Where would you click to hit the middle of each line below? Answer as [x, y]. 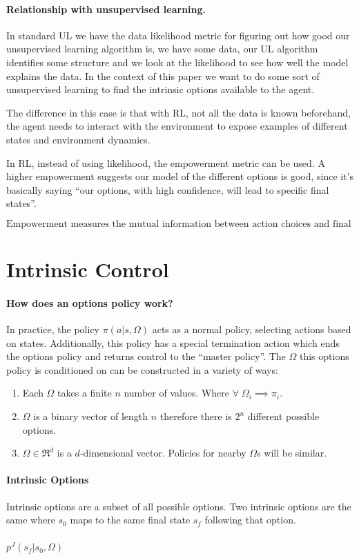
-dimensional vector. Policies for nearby [163, 453]
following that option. [250, 520]
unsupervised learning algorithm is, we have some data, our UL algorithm [162, 49]
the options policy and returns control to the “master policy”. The [146, 356]
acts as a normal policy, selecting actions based [252, 329]
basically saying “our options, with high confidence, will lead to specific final [168, 189]
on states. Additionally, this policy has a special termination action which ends [173, 342]
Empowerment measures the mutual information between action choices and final [179, 224]
